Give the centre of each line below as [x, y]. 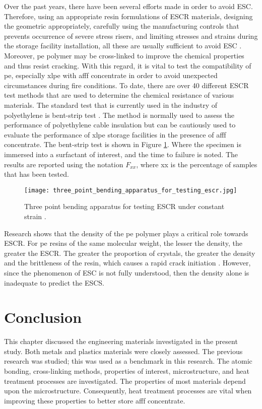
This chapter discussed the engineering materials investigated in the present [121, 341]
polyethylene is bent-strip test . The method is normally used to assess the [119, 115]
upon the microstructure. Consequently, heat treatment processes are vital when [128, 391]
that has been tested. [37, 174]
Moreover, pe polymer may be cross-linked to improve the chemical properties [124, 55]
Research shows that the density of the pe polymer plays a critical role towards [126, 233]
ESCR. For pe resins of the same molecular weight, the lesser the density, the [123, 243]
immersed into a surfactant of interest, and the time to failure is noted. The [121, 154]
